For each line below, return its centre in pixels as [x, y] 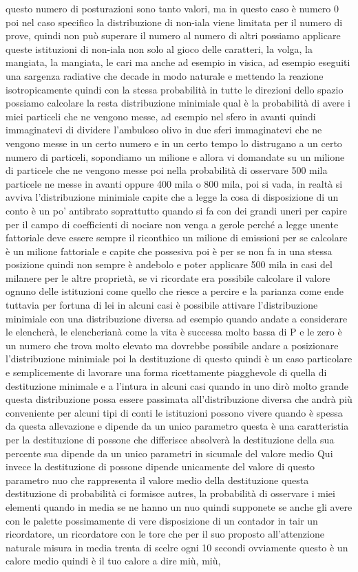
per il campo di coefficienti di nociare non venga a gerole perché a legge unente [172, 224]
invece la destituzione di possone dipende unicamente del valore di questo [160, 466]
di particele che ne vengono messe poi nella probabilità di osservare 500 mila [167, 170]
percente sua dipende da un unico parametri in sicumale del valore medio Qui [169, 453]
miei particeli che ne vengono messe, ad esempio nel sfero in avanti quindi [161, 116]
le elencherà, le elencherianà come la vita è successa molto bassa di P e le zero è [174, 332]
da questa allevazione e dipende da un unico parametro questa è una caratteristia [177, 426]
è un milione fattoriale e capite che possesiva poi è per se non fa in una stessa [169, 251]
